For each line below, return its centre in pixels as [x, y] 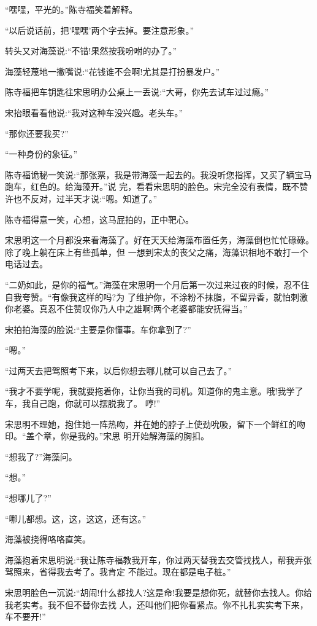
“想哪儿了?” [28, 498]
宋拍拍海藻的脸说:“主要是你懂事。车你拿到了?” [98, 329]
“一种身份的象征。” [41, 154]
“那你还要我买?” [37, 133]
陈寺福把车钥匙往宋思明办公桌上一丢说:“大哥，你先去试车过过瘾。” [137, 92]
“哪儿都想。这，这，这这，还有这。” [76, 518]
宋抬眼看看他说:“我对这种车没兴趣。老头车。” [94, 112]
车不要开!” [25, 616]
